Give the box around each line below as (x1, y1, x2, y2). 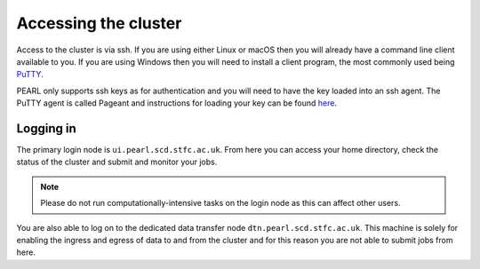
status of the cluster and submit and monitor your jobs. (16, 156, 218, 168)
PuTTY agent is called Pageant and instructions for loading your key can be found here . (16, 98, 338, 108)
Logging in (16, 121, 77, 136)
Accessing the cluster (16, 13, 182, 33)
